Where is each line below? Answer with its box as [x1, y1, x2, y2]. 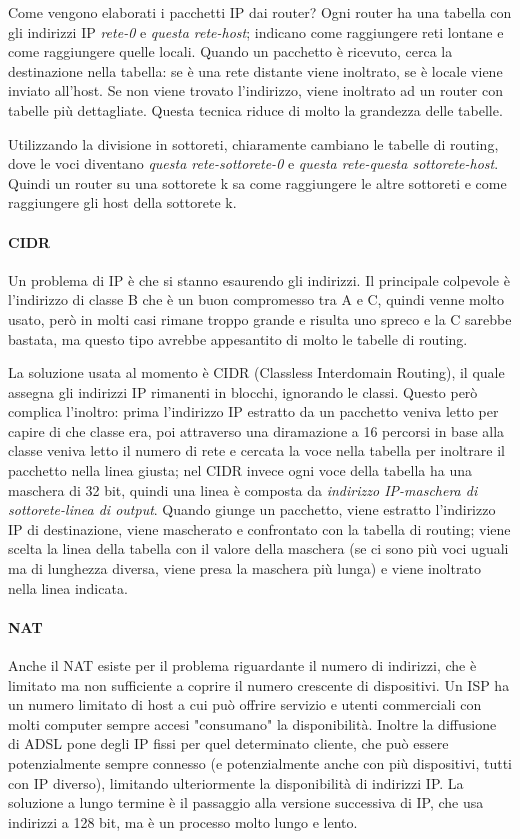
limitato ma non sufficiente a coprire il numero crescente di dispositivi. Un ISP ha [8, 674, 510, 695]
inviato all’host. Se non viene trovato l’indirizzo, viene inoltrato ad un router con [8, 80, 503, 101]
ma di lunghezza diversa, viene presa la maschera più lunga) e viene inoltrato [8, 558, 481, 579]
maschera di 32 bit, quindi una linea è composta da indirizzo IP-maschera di [8, 479, 478, 500]
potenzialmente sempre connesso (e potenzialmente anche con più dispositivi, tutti [8, 753, 513, 773]
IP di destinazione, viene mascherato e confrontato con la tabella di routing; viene [8, 518, 511, 539]
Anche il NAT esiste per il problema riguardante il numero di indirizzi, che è [8, 655, 477, 676]
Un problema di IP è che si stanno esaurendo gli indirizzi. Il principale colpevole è [8, 269, 510, 290]
